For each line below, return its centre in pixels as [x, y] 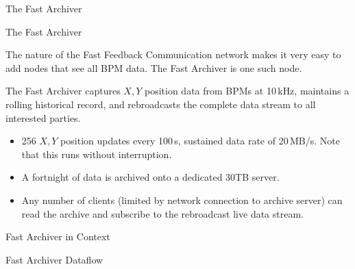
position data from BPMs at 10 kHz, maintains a [247, 91]
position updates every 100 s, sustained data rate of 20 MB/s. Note [200, 141]
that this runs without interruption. [97, 154]
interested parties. [43, 117]
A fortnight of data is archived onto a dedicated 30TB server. [150, 177]
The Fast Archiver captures [63, 91]
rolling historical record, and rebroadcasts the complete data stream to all [161, 104]
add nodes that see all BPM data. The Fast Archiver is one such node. [154, 67]
